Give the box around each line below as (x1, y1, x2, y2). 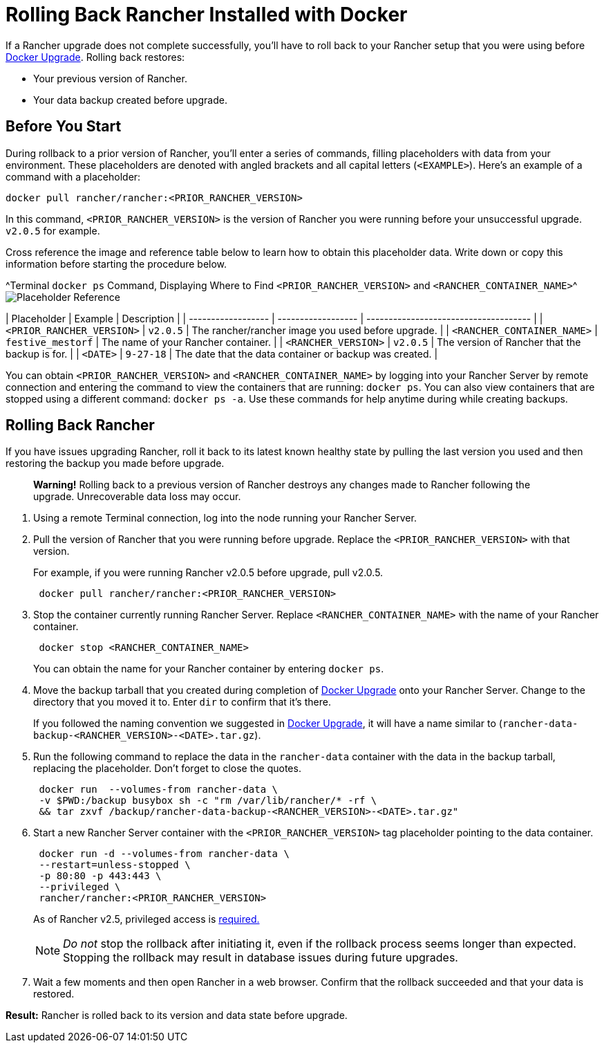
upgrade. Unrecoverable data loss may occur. (33, 490, 241, 503)
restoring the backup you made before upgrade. (6, 457, 225, 470)
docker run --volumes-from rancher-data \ (39, 784, 279, 796)
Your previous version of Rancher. (33, 72, 187, 84)
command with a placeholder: (6, 170, 141, 183)
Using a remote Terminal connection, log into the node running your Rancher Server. (33, 512, 417, 524)
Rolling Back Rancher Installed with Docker (6, 3, 408, 26)
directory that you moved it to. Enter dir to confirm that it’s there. (33, 696, 331, 708)
